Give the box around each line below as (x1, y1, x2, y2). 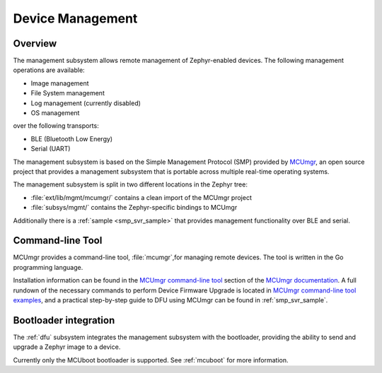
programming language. (13, 263, 83, 271)
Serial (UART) (30, 145, 71, 153)
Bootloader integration (13, 314, 115, 326)
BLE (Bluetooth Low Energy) (30, 134, 113, 143)
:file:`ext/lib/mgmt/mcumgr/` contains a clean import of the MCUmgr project (30, 193, 253, 201)
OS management (30, 109, 80, 117)
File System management (30, 89, 105, 97)
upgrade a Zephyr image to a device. (13, 343, 121, 351)
